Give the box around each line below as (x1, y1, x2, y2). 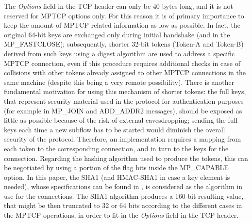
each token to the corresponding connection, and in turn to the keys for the (4, 143, 229, 153)
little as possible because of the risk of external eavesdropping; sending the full (4, 115, 238, 125)
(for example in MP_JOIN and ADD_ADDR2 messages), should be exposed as (4, 105, 242, 115)
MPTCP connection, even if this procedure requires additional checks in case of (4, 58, 240, 68)
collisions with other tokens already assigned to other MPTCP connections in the (4, 67, 246, 78)
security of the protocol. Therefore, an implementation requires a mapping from (4, 134, 241, 144)
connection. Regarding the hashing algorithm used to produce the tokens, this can (4, 153, 248, 163)
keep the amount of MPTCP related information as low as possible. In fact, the (4, 20, 240, 30)
